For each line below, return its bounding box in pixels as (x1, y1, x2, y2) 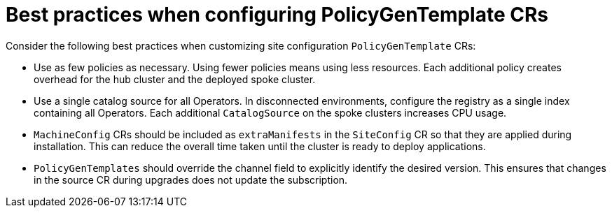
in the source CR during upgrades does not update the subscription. (34, 173, 348, 186)
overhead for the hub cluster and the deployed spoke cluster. (34, 73, 316, 85)
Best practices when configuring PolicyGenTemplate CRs (6, 3, 549, 27)
